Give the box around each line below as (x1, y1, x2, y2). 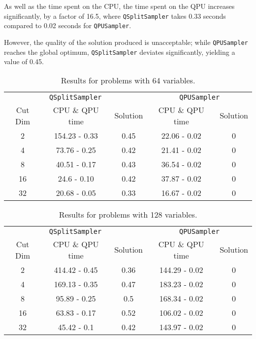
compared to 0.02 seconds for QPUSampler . (4, 20, 131, 31)
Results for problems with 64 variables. (61, 74, 195, 86)
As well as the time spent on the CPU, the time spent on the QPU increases (4, 1, 235, 11)
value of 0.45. (4, 56, 44, 67)
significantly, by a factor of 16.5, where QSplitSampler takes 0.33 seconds (4, 10, 226, 21)
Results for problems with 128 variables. (59, 208, 197, 220)
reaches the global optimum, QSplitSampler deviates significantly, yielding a (4, 46, 235, 57)
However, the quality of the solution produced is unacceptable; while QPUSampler (4, 37, 248, 47)
